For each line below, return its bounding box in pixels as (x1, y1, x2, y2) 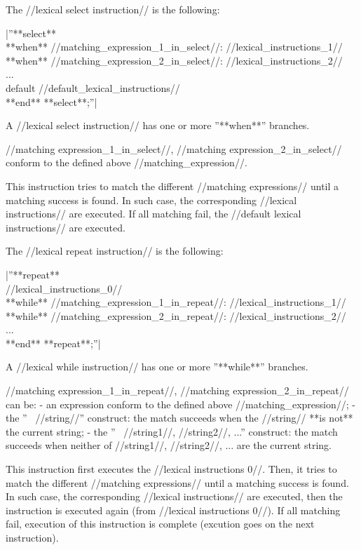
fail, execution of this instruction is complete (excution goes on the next (6, 516, 315, 531)
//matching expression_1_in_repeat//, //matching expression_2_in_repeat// (6, 383, 349, 398)
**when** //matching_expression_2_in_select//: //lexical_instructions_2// (6, 53, 343, 67)
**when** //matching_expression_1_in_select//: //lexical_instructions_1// (6, 39, 343, 54)
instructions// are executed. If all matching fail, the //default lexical (6, 206, 301, 221)
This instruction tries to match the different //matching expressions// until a (6, 178, 339, 193)
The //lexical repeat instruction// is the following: (6, 243, 224, 258)
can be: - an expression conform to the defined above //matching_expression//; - (6, 396, 355, 411)
